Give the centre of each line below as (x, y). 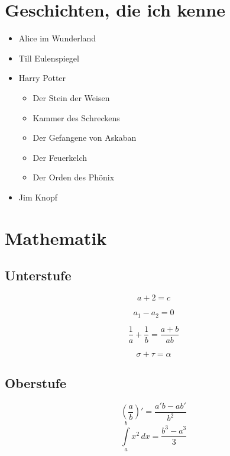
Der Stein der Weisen (71, 97)
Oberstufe (36, 382)
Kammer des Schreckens (76, 117)
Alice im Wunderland (57, 38)
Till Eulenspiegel (49, 58)
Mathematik (56, 237)
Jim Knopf (38, 197)
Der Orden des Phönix (74, 177)
